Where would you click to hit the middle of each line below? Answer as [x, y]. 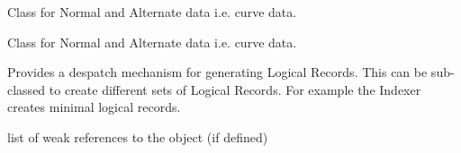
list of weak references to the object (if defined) [138, 136]
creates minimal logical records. [94, 107]
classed [27, 89]
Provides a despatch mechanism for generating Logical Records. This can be [217, 72]
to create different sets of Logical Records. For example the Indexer [235, 89]
